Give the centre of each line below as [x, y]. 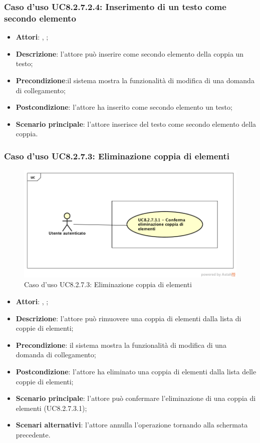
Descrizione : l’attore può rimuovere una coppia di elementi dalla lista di [128, 318]
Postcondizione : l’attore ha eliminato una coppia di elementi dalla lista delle [136, 371]
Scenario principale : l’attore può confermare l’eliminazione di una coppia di [136, 398]
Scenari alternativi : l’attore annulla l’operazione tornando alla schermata [132, 425]
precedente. [33, 434]
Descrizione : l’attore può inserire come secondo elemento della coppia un [130, 53]
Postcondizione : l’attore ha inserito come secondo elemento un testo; [124, 107]
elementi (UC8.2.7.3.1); [51, 408]
